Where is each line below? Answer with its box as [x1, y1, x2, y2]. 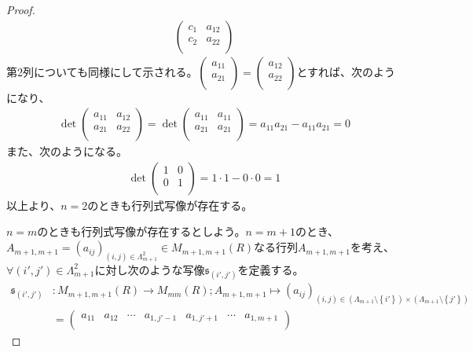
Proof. [6, 2, 35, 17]
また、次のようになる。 [6, 143, 127, 159]
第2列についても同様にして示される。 [6, 63, 198, 79]
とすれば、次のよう [296, 63, 395, 79]
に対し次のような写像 [94, 261, 205, 277]
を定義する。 [237, 261, 304, 277]
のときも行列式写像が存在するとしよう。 [37, 223, 246, 240]
